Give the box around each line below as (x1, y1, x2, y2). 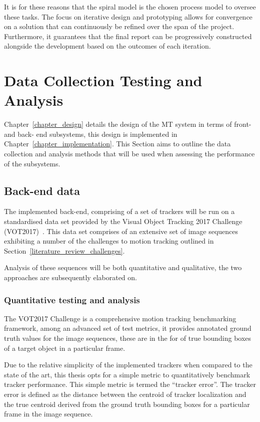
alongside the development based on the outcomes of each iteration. (4, 41, 211, 51)
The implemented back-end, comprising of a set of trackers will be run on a (4, 206, 235, 217)
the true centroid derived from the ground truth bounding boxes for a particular (4, 398, 250, 409)
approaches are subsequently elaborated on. (4, 272, 137, 283)
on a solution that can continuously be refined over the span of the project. (4, 21, 234, 32)
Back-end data (4, 182, 80, 198)
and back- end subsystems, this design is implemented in (4, 128, 177, 139)
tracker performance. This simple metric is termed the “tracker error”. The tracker (4, 379, 256, 389)
